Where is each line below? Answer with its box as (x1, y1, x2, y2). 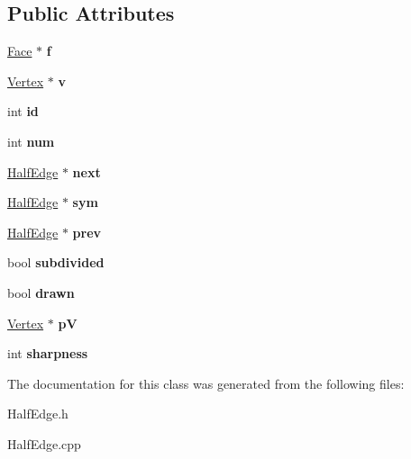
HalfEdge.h (7, 404, 68, 423)
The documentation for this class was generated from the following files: (7, 373, 405, 392)
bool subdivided (7, 253, 105, 272)
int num (7, 131, 55, 150)
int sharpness (7, 344, 88, 363)
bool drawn (7, 283, 75, 301)
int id (7, 102, 39, 121)
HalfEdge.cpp (7, 434, 81, 453)
